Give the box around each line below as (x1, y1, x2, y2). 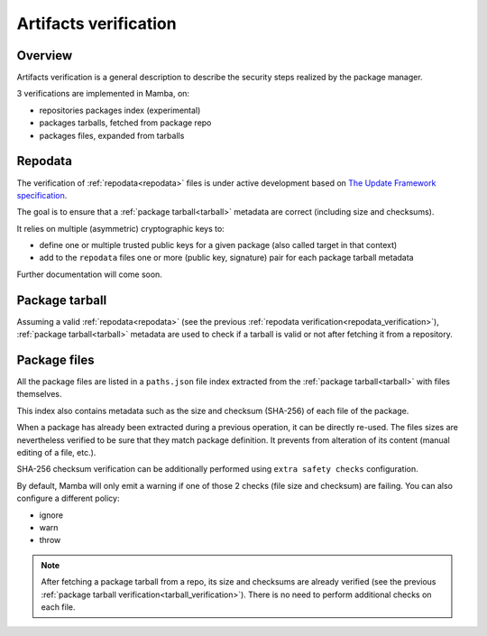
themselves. (16, 389, 62, 400)
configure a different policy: (16, 493, 120, 504)
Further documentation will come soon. (16, 269, 162, 280)
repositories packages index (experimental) (39, 105, 201, 115)
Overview (16, 48, 73, 63)
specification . (16, 189, 68, 200)
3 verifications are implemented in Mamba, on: (16, 88, 189, 99)
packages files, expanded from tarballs (39, 130, 185, 141)
